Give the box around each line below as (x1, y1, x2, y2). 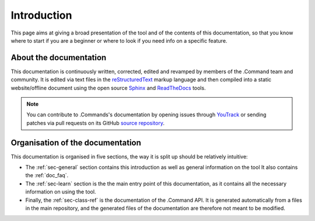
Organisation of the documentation (10, 137, 141, 147)
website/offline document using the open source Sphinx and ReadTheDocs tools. (10, 84, 206, 91)
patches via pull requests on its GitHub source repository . (26, 119, 164, 126)
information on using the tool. (25, 188, 96, 195)
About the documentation (10, 53, 107, 63)
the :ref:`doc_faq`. (25, 172, 69, 179)
